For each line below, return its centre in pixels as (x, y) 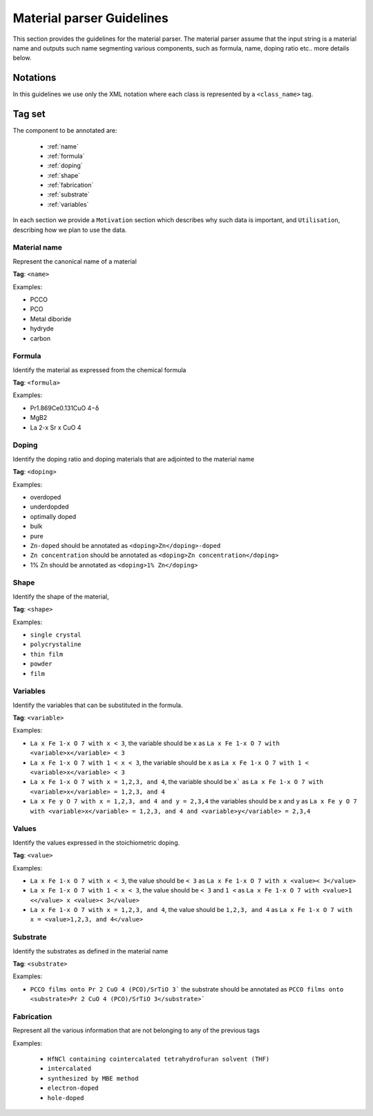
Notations (35, 78)
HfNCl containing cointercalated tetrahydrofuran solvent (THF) (159, 1059)
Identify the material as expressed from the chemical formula (99, 369)
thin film (47, 654)
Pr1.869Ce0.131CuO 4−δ (65, 408)
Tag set (29, 114)
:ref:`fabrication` (70, 185)
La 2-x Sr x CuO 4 (56, 427)
